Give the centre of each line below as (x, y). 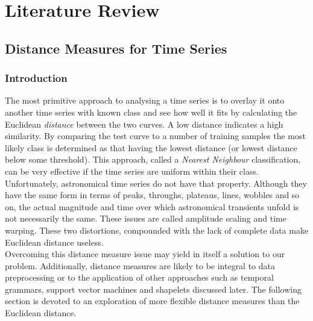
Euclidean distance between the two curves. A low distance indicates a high (144, 124)
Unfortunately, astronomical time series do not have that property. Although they (156, 183)
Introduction (36, 78)
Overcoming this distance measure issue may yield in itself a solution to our (145, 254)
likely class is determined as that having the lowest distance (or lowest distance (151, 147)
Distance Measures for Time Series (116, 48)
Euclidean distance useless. (54, 242)
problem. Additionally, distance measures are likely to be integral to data (140, 265)
